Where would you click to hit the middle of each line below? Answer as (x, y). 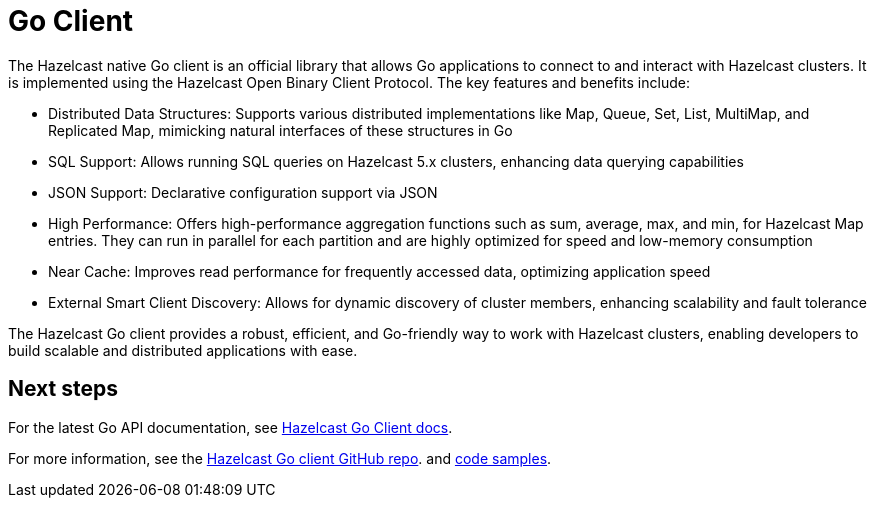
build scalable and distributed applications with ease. (183, 350)
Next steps (63, 389)
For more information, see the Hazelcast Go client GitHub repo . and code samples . (280, 458)
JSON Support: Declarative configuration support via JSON (243, 192)
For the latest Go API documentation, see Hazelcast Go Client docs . (230, 427)
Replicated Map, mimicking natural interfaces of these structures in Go (280, 130)
